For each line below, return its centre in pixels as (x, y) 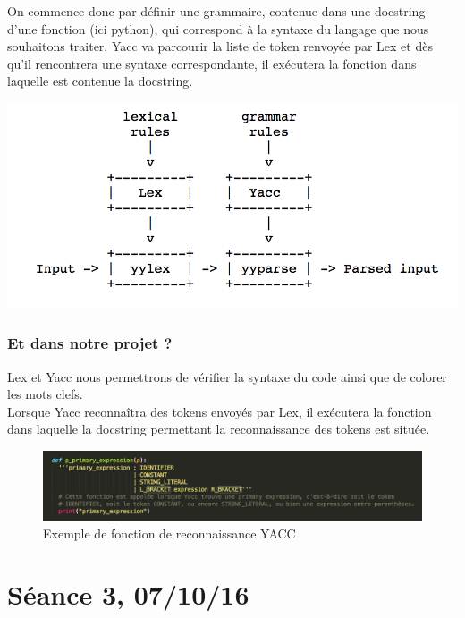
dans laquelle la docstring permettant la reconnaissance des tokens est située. (219, 429)
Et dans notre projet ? (90, 343)
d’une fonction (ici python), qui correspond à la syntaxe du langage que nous (218, 28)
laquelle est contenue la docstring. (100, 81)
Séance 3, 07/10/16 (128, 594)
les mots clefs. (45, 394)
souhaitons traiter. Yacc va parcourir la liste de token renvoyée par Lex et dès (220, 46)
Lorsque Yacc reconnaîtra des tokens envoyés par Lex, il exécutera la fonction (220, 411)
